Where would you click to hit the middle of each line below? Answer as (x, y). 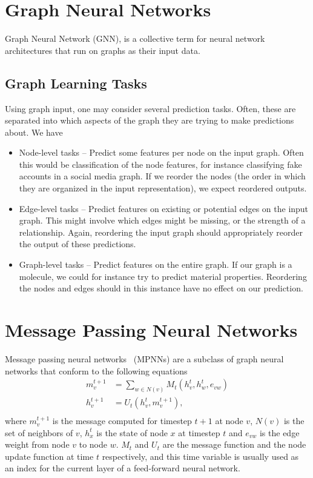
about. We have (34, 132)
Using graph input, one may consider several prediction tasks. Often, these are (150, 108)
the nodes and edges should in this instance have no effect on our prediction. (161, 288)
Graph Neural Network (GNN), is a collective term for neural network (135, 38)
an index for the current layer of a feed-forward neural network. (123, 468)
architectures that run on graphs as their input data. (103, 50)
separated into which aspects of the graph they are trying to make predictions (150, 120)
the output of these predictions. (77, 244)
